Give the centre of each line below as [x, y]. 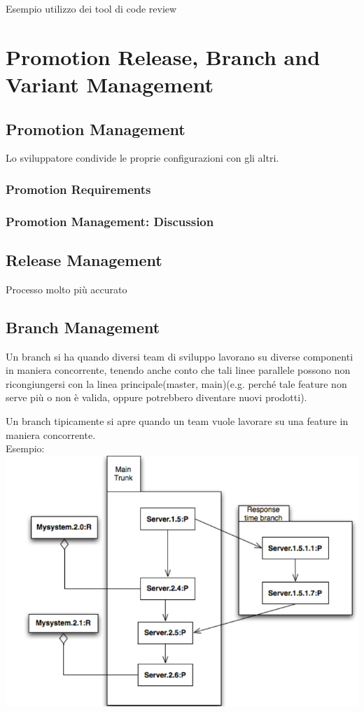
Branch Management [83, 327]
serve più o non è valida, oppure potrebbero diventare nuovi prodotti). [156, 397]
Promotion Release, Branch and [163, 56]
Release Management [84, 260]
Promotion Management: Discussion [110, 221]
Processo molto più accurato [66, 289]
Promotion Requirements [78, 189]
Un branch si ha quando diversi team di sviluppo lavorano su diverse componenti [180, 356]
